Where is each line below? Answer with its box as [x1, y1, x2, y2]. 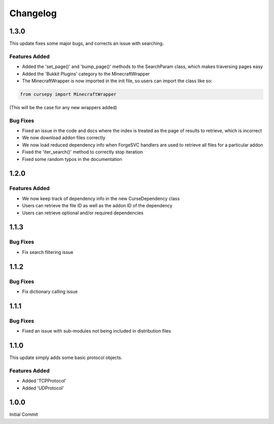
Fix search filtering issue [22, 249, 74, 255]
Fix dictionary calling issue [22, 288, 78, 295]
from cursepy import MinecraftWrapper [20, 91, 117, 97]
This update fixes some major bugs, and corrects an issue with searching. [9, 41, 164, 47]
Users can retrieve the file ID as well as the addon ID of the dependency [22, 203, 173, 209]
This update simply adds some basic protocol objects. [9, 354, 123, 361]
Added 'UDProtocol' [22, 385, 64, 391]
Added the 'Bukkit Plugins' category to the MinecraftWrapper [22, 71, 150, 77]
